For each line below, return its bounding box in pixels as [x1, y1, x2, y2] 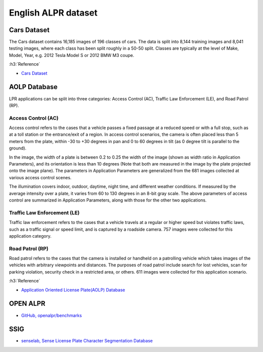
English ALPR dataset [9, 7, 98, 18]
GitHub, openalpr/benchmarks [21, 312, 82, 318]
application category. [9, 233, 52, 239]
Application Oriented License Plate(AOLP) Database [21, 287, 125, 293]
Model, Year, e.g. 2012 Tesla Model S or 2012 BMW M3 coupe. [9, 52, 134, 58]
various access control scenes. [9, 174, 72, 180]
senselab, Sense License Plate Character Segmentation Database [21, 338, 153, 344]
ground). [9, 145, 27, 151]
